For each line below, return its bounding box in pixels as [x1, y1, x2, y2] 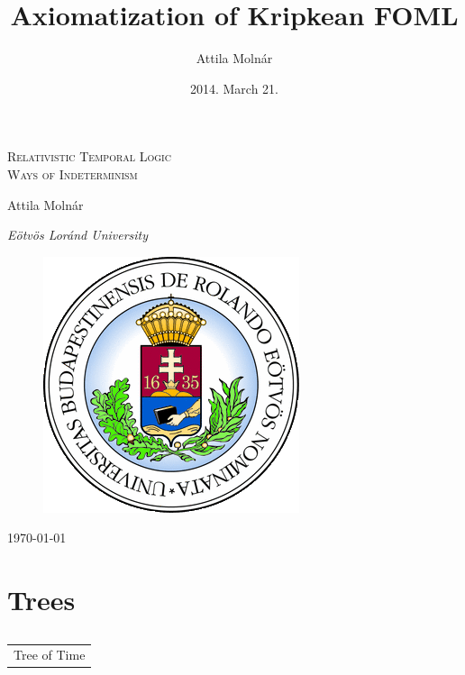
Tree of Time [14, 645, 86, 664]
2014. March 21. [189, 78, 279, 97]
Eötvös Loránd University [7, 225, 149, 244]
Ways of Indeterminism [7, 164, 138, 183]
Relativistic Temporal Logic [7, 147, 171, 166]
